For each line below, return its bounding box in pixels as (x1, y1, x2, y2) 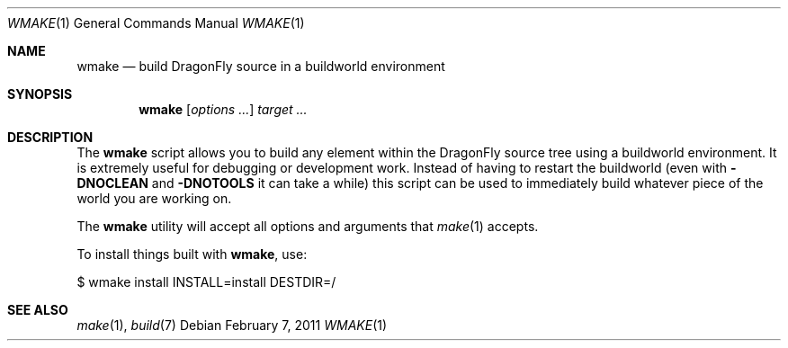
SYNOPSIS (7, 86, 73, 102)
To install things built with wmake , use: (76, 246, 308, 262)
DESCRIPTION (7, 129, 94, 145)
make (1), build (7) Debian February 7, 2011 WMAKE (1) (76, 317, 388, 333)
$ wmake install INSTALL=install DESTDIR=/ (76, 274, 336, 290)
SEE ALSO (7, 302, 68, 317)
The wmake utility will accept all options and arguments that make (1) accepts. (76, 219, 539, 234)
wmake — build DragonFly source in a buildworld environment (76, 58, 445, 74)
